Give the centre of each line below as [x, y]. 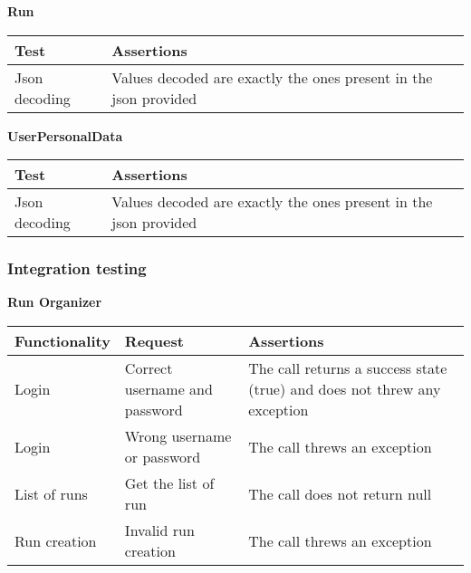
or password [163, 457]
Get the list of [169, 483]
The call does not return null [340, 493]
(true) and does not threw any [345, 389]
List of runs [51, 493]
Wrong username [178, 436]
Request [154, 341]
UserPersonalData [65, 135]
